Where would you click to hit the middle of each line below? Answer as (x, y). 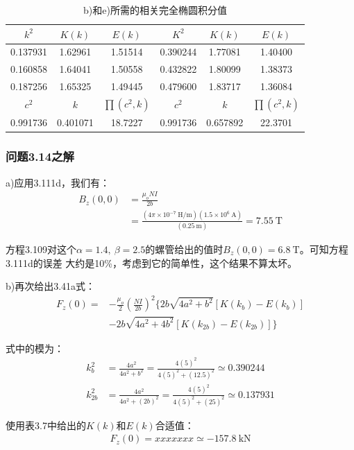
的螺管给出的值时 (184, 249)
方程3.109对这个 (41, 249)
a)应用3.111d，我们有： (58, 182)
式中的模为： (35, 348)
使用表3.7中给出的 (46, 425)
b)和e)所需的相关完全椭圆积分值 (155, 10)
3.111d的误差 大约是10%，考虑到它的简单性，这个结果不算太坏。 (151, 262)
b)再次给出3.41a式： (51, 286)
